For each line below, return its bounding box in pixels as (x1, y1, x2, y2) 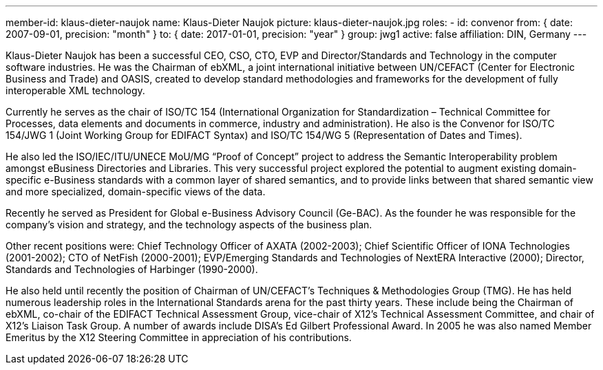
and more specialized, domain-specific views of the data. (6, 186, 266, 197)
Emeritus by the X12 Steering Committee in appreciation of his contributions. (6, 331, 352, 343)
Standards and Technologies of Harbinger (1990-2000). (6, 263, 258, 275)
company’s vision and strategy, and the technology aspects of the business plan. (6, 219, 372, 230)
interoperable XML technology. (6, 85, 145, 96)
